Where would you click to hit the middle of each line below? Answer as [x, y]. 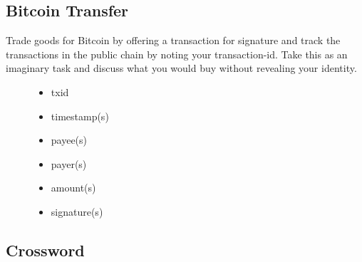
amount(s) [73, 188]
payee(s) [69, 140]
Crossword [45, 250]
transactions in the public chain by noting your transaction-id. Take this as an [177, 54]
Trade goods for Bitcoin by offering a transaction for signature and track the [173, 40]
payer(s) [69, 163]
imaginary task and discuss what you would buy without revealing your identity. [181, 68]
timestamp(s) [80, 116]
